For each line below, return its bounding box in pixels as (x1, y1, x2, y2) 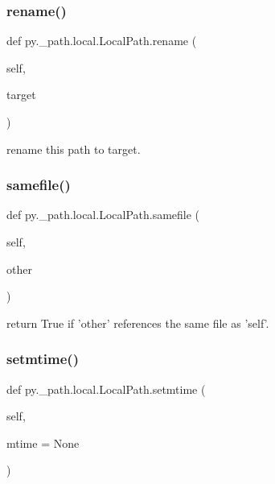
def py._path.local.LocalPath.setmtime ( (6, 380, 206, 397)
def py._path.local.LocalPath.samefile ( (6, 206, 200, 223)
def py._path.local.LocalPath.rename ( (6, 32, 197, 49)
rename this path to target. (6, 140, 141, 157)
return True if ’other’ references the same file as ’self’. (6, 314, 269, 331)
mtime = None (6, 434, 80, 451)
